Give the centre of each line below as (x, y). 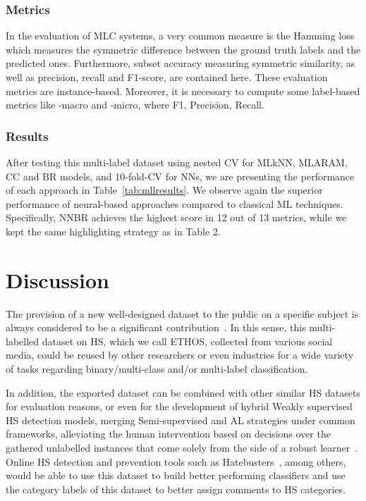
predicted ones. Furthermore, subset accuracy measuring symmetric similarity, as (181, 63)
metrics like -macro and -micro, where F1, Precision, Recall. (135, 105)
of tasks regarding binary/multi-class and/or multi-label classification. (157, 369)
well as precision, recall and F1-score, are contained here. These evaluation (167, 77)
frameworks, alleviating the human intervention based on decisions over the (168, 434)
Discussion (57, 279)
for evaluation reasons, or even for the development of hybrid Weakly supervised (179, 406)
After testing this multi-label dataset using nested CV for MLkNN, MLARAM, (177, 162)
